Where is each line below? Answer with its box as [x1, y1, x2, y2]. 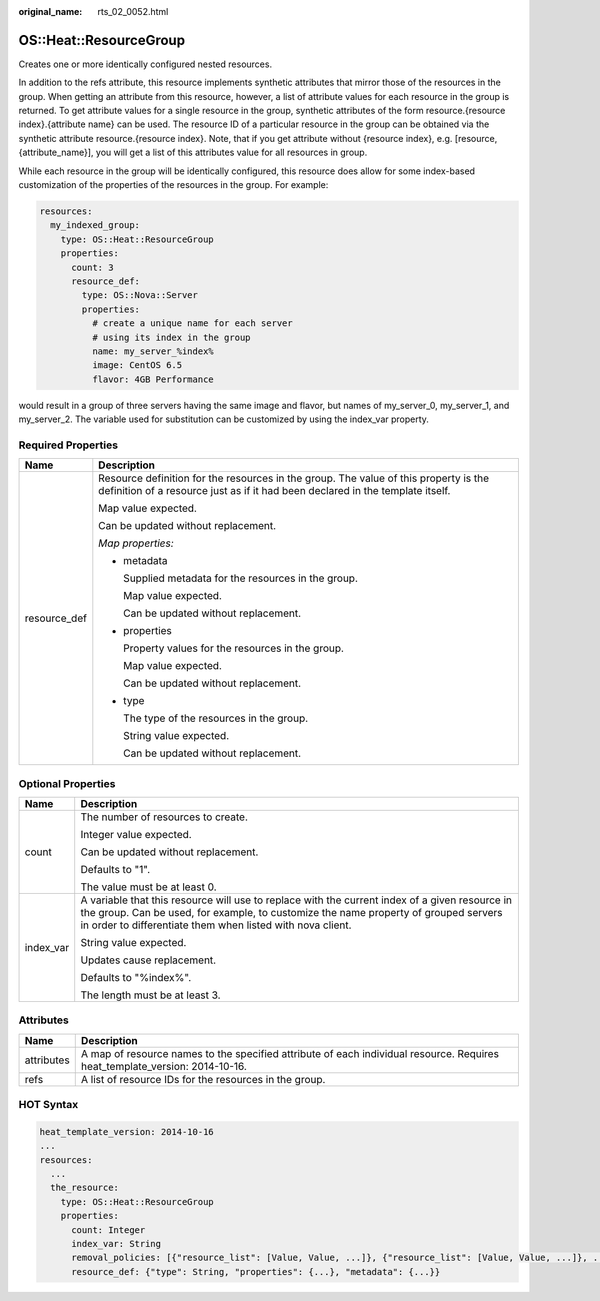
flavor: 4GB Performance [91, 373, 214, 385]
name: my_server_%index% [91, 345, 214, 357]
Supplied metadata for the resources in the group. [123, 571, 359, 585]
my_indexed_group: [50, 220, 140, 231]
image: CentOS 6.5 [91, 360, 183, 371]
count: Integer [71, 1224, 146, 1235]
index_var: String [71, 1238, 162, 1249]
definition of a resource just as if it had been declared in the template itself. [98, 484, 451, 498]
